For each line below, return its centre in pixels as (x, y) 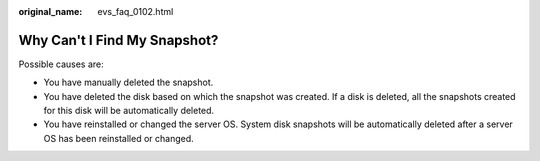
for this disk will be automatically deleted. (129, 111)
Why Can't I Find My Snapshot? (118, 40)
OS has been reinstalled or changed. (118, 138)
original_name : (50, 11)
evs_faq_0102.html (135, 11)
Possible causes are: (61, 64)
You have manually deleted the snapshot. (128, 82)
